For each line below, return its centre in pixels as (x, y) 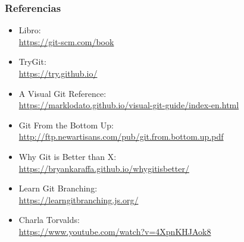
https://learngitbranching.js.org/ (79, 199)
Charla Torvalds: (49, 220)
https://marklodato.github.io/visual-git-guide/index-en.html (129, 105)
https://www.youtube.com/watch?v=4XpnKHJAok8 (115, 231)
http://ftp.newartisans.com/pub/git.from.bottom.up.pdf (121, 136)
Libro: (30, 30)
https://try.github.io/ (58, 73)
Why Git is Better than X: (68, 156)
